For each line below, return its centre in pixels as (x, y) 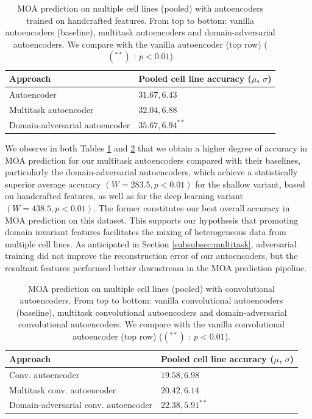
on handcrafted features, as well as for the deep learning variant (124, 196)
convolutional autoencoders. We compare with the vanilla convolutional (151, 324)
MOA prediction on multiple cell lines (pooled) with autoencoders (140, 8)
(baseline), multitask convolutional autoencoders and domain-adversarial (151, 312)
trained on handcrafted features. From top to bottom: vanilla (140, 20)
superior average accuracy (53, 184)
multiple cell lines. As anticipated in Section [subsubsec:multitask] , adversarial (151, 243)
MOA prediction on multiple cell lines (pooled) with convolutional (151, 288)
